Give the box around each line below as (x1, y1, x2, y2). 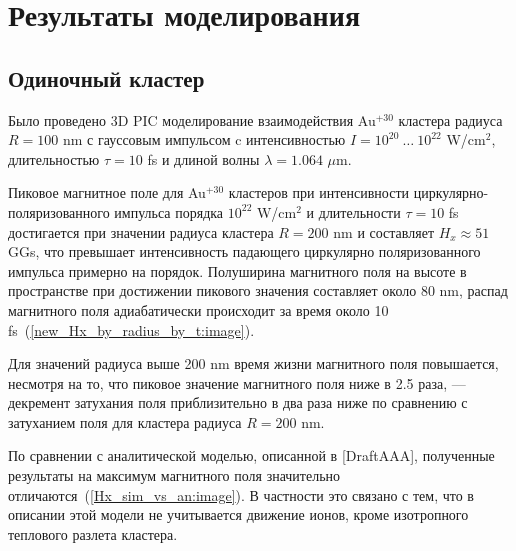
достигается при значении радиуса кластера (8, 221, 274, 242)
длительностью (8, 148, 100, 169)
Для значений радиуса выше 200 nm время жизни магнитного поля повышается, (8, 353, 499, 374)
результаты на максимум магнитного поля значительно (8, 465, 341, 486)
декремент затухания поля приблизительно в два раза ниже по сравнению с (8, 392, 468, 413)
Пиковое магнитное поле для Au (8, 182, 206, 203)
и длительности (306, 201, 401, 222)
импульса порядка (114, 201, 224, 222)
